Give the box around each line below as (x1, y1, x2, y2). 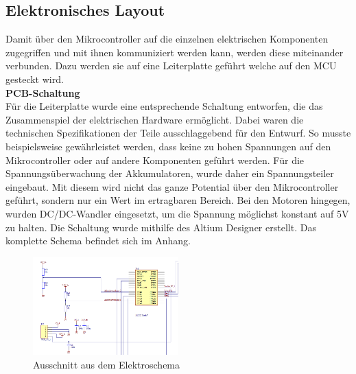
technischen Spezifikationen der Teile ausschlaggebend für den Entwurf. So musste (5, 126, 351, 140)
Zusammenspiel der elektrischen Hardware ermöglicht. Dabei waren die (5, 112, 304, 126)
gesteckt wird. (5, 71, 64, 86)
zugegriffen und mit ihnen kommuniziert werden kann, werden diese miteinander (5, 45, 344, 59)
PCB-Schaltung (5, 85, 80, 100)
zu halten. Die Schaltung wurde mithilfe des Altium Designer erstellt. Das (5, 220, 316, 234)
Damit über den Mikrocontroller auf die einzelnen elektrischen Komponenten (5, 32, 329, 46)
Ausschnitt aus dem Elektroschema (33, 357, 180, 371)
